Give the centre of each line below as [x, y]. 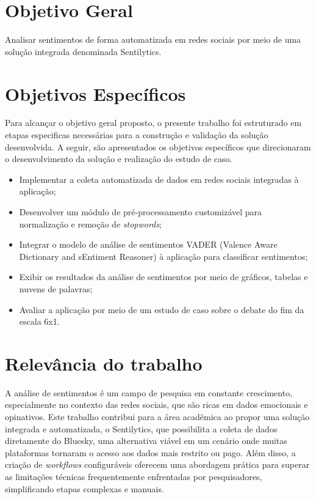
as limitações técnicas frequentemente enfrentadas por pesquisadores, [134, 477]
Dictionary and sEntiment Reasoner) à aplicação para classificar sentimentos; [163, 256]
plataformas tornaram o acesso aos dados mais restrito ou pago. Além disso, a [150, 452]
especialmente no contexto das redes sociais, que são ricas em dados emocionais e [156, 405]
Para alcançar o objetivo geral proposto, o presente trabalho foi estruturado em [153, 123]
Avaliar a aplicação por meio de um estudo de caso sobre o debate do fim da [162, 309]
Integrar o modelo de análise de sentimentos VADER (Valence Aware [148, 244]
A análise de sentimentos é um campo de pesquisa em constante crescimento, [149, 392]
